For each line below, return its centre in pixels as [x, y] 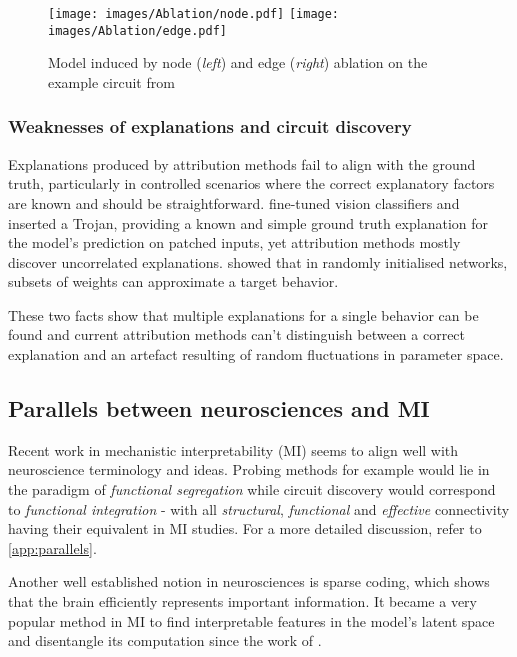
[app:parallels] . [52, 547]
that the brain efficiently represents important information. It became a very [242, 601]
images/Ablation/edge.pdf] [137, 30]
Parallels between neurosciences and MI [219, 408]
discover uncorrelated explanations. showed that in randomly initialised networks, [258, 261]
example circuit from [111, 81]
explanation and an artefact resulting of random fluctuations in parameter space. [256, 354]
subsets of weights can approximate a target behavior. [173, 281]
